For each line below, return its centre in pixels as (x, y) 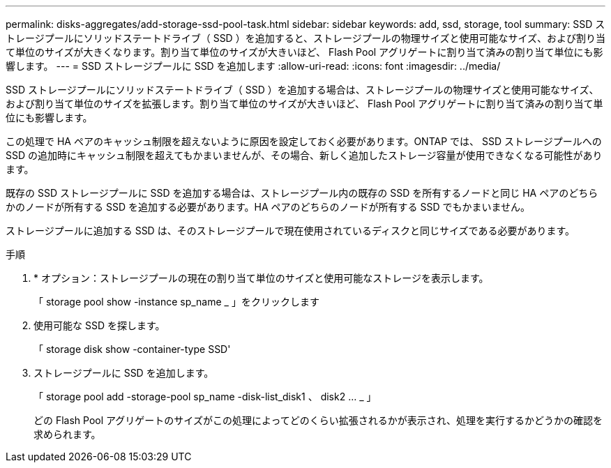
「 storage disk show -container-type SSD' (132, 349)
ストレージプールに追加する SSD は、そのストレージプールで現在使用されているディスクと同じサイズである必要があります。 (291, 231)
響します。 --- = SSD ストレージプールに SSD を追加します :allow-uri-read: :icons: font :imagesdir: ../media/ (253, 66)
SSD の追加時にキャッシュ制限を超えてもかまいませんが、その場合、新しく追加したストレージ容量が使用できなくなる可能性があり (304, 155)
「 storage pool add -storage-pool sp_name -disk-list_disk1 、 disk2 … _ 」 (205, 397)
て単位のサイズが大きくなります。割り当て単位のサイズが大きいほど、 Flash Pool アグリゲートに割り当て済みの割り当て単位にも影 (304, 52)
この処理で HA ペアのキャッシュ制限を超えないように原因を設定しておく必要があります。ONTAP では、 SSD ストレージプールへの (304, 141)
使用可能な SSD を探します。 (99, 325)
